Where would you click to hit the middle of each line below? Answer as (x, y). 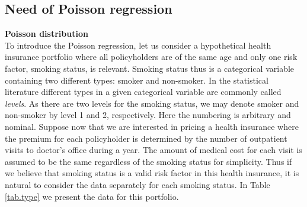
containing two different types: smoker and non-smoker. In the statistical (137, 80)
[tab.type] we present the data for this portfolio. (92, 196)
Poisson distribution (47, 34)
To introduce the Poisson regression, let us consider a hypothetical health (138, 45)
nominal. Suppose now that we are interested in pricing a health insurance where (152, 126)
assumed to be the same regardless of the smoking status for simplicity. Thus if (148, 161)
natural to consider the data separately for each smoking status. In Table (137, 184)
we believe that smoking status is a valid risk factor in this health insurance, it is (152, 173)
